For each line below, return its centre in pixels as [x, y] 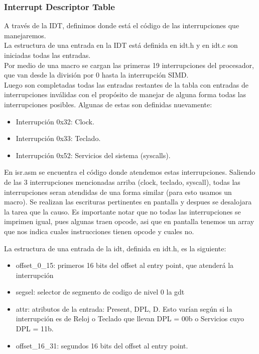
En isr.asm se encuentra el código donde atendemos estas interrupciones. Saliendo [130, 172]
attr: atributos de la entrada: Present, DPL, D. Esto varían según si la [124, 308]
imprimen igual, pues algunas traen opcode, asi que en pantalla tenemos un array [129, 221]
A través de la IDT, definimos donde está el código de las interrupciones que [122, 25]
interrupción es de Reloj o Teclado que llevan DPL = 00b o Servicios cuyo [130, 318]
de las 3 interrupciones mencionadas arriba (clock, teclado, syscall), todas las [122, 182]
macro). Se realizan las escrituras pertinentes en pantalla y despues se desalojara [128, 202]
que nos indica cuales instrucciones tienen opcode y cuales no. [99, 231]
